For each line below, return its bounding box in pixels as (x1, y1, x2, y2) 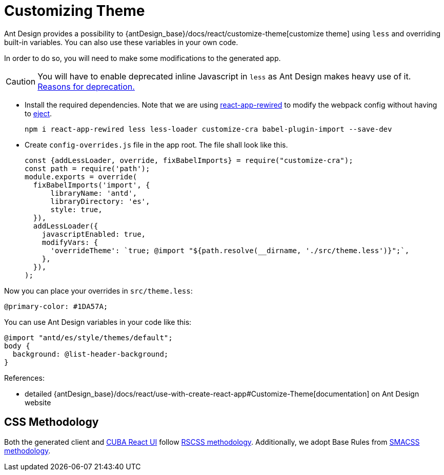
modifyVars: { (42, 238, 98, 246)
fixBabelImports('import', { (33, 180, 150, 189)
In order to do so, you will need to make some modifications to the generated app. (4, 53, 281, 63)
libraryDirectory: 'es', (50, 197, 150, 205)
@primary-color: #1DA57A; (4, 302, 108, 311)
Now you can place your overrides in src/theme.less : (4, 286, 193, 295)
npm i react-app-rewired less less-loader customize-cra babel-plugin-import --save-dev (25, 125, 392, 133)
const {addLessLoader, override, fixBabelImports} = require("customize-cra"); (25, 156, 353, 164)
